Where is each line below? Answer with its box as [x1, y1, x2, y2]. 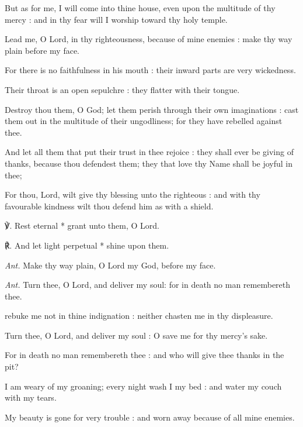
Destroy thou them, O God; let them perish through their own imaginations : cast [5, 103, 299, 115]
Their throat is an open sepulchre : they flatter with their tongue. [5, 83, 240, 95]
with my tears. [5, 391, 57, 404]
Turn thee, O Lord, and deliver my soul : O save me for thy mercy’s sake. [5, 329, 268, 341]
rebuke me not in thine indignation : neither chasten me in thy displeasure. [5, 309, 273, 322]
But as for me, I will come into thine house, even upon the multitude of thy [5, 2, 276, 13]
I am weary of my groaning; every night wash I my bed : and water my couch [5, 380, 282, 392]
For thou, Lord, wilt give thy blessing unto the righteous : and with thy [5, 188, 260, 201]
